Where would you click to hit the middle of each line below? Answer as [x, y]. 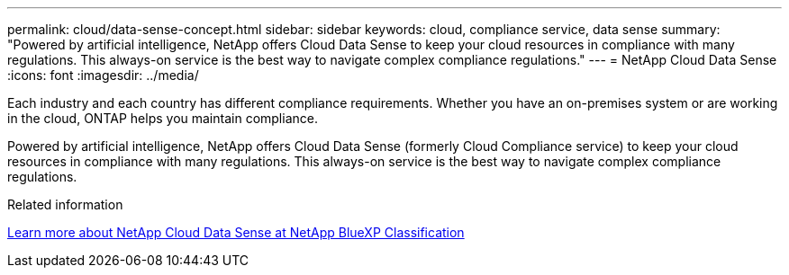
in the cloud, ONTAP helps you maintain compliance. [163, 118]
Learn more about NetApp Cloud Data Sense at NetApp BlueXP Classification [236, 232]
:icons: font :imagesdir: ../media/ [103, 75]
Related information [65, 204]
